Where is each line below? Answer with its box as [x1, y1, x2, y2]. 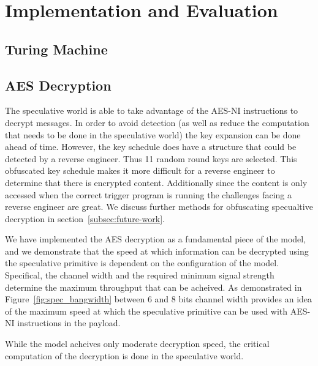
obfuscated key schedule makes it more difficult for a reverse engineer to [5, 164, 275, 177]
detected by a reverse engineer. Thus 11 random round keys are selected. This [5, 152, 297, 165]
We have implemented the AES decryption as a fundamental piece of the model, [5, 233, 306, 245]
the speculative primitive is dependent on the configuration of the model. [5, 256, 279, 269]
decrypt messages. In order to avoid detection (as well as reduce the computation [5, 116, 309, 129]
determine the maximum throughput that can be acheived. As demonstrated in [5, 280, 302, 293]
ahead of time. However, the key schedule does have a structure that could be [5, 140, 297, 153]
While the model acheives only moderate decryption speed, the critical [5, 337, 270, 350]
